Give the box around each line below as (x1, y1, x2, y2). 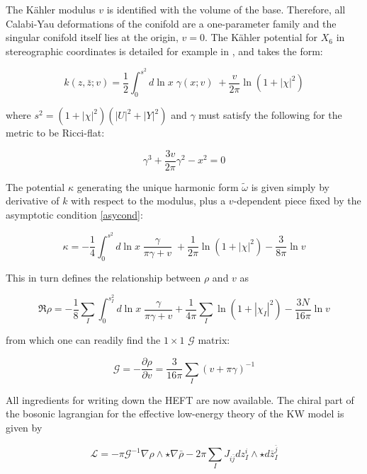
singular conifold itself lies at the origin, (6, 30, 179, 45)
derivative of (6, 193, 60, 208)
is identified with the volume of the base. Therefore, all (106, 2, 346, 16)
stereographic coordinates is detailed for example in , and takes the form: (6, 43, 323, 58)
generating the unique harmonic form (77, 179, 239, 194)
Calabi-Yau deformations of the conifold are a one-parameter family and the (6, 16, 337, 30)
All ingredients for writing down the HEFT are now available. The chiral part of (6, 392, 354, 407)
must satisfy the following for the (198, 108, 342, 122)
